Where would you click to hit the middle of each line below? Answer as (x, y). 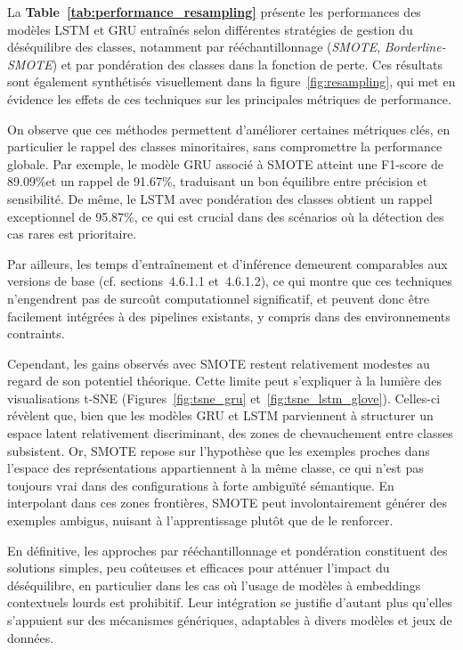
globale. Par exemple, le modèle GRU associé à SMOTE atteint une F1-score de (225, 163)
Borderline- (415, 47)
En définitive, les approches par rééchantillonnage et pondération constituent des (227, 550)
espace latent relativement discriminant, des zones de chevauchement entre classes (230, 433)
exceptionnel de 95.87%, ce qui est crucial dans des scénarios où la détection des (226, 216)
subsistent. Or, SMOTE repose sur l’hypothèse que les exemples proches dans (219, 450)
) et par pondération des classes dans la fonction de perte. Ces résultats (247, 64)
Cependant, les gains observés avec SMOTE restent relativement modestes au (219, 363)
